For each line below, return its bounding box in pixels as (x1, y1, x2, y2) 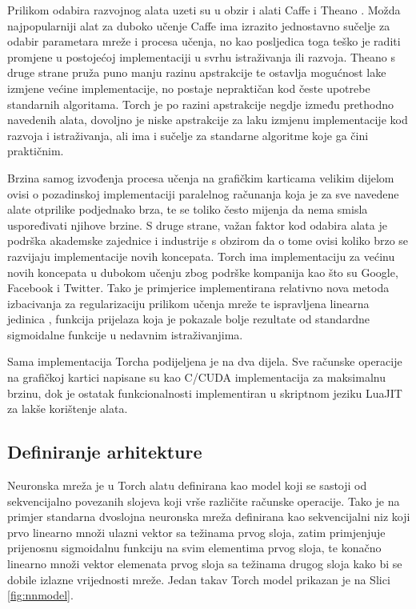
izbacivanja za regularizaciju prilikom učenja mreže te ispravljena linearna (7, 294, 370, 311)
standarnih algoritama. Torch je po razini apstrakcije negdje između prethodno (7, 95, 394, 112)
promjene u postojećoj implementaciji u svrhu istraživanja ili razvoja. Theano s (7, 48, 396, 65)
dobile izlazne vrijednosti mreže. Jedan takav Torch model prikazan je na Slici (7, 571, 390, 587)
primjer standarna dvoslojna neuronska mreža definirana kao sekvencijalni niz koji (7, 508, 410, 525)
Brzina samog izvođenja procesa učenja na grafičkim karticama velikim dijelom (7, 169, 394, 186)
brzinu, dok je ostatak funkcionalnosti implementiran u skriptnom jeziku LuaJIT (7, 384, 402, 401)
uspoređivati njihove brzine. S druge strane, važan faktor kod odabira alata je (7, 216, 387, 233)
